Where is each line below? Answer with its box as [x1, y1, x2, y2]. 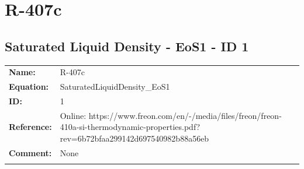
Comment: [9, 146, 52, 159]
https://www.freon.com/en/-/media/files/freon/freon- [88, 109, 282, 121]
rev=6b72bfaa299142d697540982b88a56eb [60, 132, 209, 145]
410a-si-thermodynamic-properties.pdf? [60, 121, 201, 133]
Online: [60, 109, 87, 121]
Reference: [9, 121, 52, 133]
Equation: [9, 80, 49, 93]
